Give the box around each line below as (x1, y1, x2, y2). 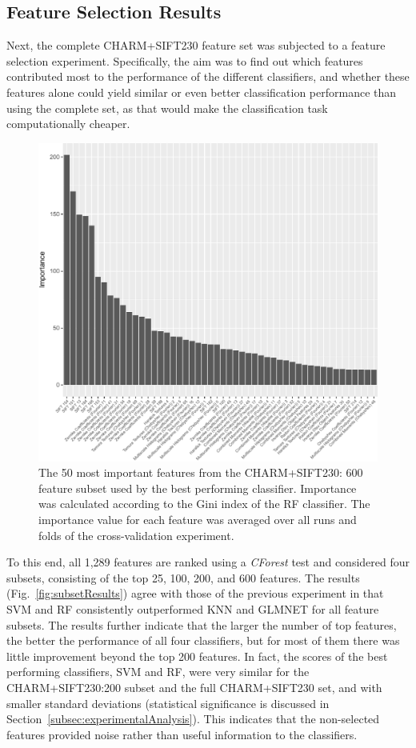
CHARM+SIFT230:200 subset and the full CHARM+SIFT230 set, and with (6, 678, 382, 695)
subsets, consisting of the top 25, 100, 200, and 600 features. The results (6, 569, 360, 586)
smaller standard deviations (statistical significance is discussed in (6, 694, 330, 711)
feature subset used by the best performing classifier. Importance (38, 479, 357, 496)
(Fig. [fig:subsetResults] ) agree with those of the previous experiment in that (6, 585, 384, 602)
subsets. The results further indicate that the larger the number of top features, (6, 616, 397, 633)
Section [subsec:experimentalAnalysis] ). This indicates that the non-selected (6, 710, 380, 727)
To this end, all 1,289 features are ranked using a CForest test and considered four (6, 554, 410, 570)
